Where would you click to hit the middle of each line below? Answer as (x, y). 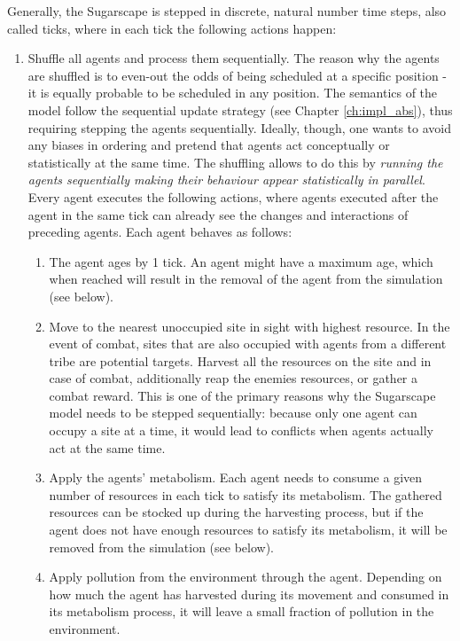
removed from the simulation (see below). (161, 547)
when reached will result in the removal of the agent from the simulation (246, 279)
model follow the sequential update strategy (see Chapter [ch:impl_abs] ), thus (240, 109)
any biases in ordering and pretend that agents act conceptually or (209, 145)
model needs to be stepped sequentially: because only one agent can (233, 413)
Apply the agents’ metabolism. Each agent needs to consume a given (236, 477)
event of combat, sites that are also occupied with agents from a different (248, 344)
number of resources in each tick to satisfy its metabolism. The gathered (246, 494)
